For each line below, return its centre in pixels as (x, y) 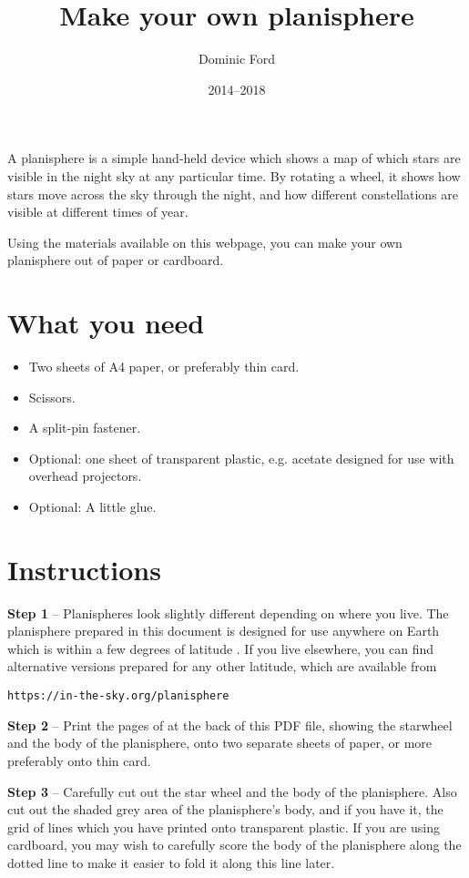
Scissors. (52, 397)
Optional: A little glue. (92, 506)
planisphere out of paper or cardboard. (116, 260)
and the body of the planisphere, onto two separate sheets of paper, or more (220, 743)
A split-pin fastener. (85, 428)
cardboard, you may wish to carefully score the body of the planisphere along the (234, 845)
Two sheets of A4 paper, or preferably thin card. (164, 366)
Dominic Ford (237, 59)
